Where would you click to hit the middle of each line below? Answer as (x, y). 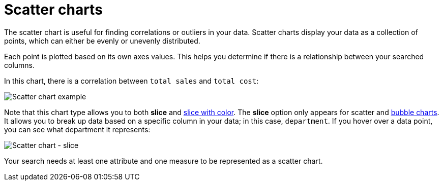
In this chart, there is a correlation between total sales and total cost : (131, 81)
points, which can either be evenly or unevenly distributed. (102, 41)
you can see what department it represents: (77, 129)
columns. (20, 65)
